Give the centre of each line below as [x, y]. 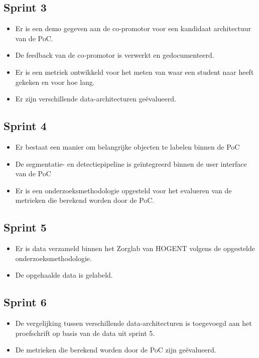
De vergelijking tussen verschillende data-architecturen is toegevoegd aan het [134, 323]
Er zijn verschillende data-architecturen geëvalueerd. [96, 99]
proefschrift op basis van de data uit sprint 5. [85, 333]
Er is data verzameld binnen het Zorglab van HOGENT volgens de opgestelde [135, 248]
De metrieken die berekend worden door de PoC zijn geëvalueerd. [116, 350]
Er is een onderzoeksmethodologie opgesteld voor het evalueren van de [123, 190]
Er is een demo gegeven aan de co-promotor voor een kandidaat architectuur [133, 28]
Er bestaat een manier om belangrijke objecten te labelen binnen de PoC [127, 146]
